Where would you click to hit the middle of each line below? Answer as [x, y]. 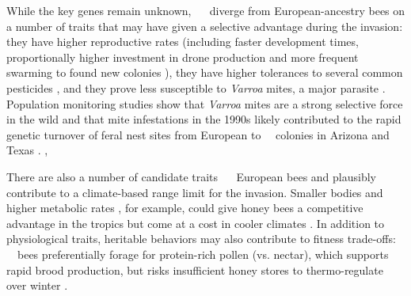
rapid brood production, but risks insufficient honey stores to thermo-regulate [195, 269]
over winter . [37, 285]
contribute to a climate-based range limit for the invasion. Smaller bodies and [195, 192]
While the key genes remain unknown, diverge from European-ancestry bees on [206, 10]
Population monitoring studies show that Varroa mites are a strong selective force [205, 103]
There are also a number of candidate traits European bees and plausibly [191, 176]
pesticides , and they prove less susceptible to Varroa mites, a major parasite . [196, 87]
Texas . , [27, 150]
